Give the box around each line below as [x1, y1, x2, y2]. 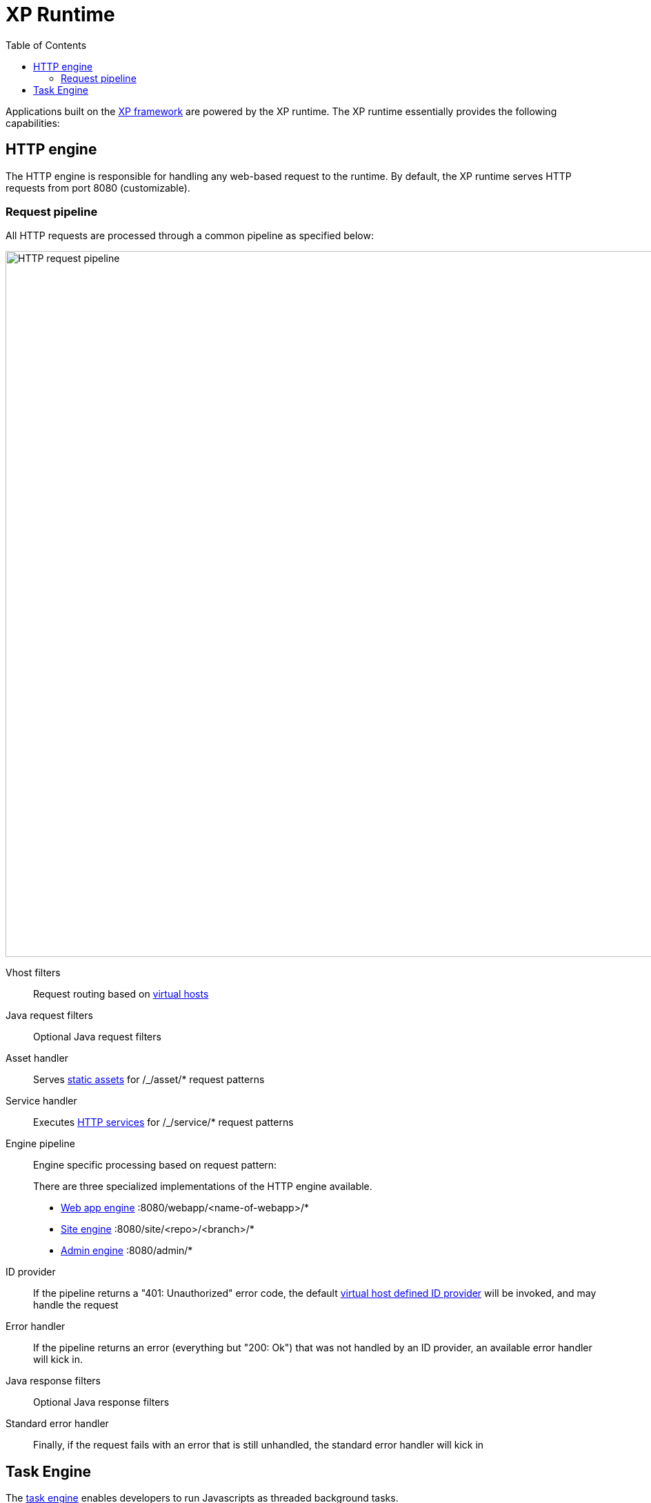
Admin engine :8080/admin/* [61, 1244, 193, 1257]
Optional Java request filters [33, 1031, 161, 1043]
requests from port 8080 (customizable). [6, 181, 190, 194]
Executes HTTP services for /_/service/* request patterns [33, 1116, 294, 1129]
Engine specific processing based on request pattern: [33, 1159, 277, 1171]
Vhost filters [6, 967, 61, 979]
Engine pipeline [6, 1138, 75, 1150]
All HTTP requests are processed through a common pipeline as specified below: [6, 230, 374, 242]
